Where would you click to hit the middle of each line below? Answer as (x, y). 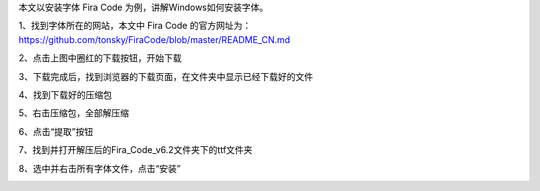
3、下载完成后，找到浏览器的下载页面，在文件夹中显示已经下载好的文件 (166, 76)
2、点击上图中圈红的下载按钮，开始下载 (100, 58)
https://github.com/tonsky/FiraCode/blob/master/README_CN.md (154, 39)
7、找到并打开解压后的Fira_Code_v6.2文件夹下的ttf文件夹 (135, 150)
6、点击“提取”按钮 (56, 131)
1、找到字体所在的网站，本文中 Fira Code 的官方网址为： (135, 26)
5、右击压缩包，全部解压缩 (74, 113)
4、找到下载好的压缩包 (65, 94)
